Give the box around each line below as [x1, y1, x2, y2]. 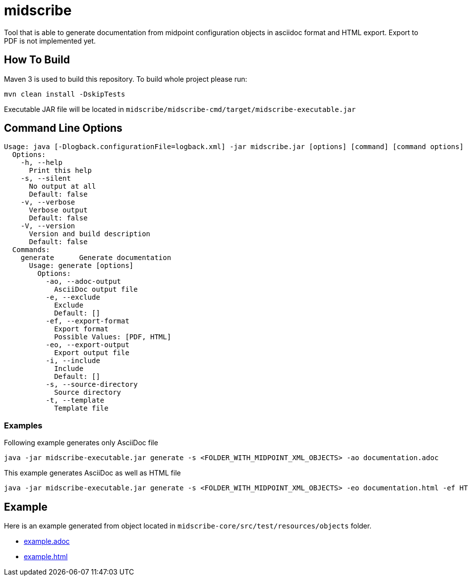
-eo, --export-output [46, 341, 129, 349]
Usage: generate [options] [29, 262, 134, 270]
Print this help [29, 166, 92, 175]
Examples [4, 420, 43, 430]
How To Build [4, 53, 70, 66]
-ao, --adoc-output [46, 277, 121, 286]
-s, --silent [20, 174, 71, 183]
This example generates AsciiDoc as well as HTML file [4, 469, 181, 477]
